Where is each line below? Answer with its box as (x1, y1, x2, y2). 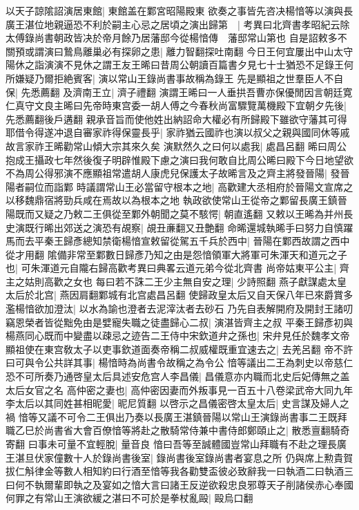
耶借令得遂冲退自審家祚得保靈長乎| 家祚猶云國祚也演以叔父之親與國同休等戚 (6, 125, 350, 140)
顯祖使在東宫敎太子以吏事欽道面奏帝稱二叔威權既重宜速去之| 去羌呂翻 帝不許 (6, 341, 353, 356)
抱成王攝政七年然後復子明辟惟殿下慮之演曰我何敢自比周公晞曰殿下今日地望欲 (6, 152, 353, 167)
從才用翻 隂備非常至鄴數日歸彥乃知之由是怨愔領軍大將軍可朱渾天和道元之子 (6, 247, 347, 261)
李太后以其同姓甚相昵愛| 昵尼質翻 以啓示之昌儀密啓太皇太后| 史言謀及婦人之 (6, 396, 349, 410)
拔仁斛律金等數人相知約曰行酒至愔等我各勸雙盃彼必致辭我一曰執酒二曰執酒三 (6, 464, 353, 478)
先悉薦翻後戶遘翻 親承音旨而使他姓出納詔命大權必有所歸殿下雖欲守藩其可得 (6, 111, 347, 126)
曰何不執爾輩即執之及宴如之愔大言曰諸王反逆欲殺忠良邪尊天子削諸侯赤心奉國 (6, 477, 353, 491)
